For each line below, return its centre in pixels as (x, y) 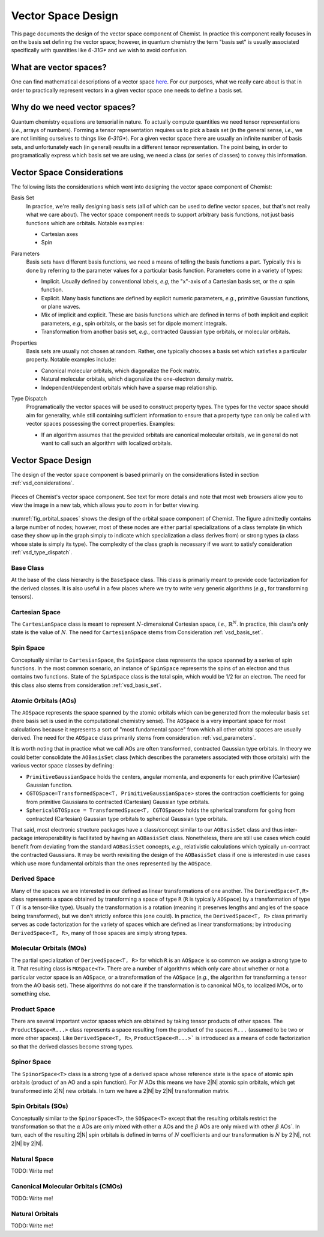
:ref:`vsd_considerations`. (43, 483)
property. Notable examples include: (71, 360)
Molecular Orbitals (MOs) (49, 948)
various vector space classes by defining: (62, 766)
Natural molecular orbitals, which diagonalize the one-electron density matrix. (137, 379)
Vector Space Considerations (67, 172)
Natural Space (32, 1159)
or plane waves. (61, 307)
